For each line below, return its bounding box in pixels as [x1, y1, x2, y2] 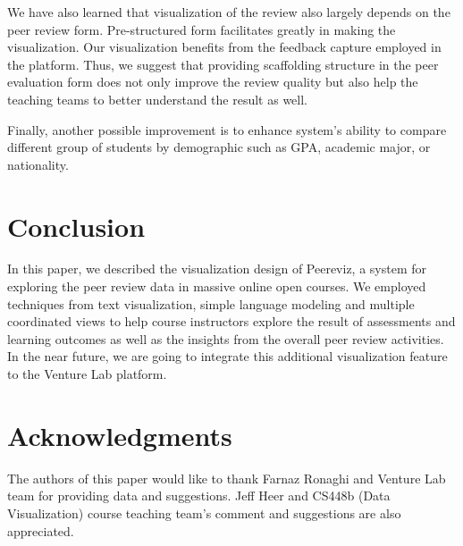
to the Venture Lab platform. [7, 365, 167, 383]
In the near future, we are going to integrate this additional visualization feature [7, 347, 448, 365]
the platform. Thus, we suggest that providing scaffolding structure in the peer [7, 55, 439, 73]
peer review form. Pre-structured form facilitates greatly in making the [7, 20, 396, 38]
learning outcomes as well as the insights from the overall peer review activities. [7, 329, 444, 348]
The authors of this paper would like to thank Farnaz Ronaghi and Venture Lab [7, 468, 446, 487]
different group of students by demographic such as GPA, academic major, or [7, 138, 431, 156]
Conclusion [7, 207, 146, 244]
